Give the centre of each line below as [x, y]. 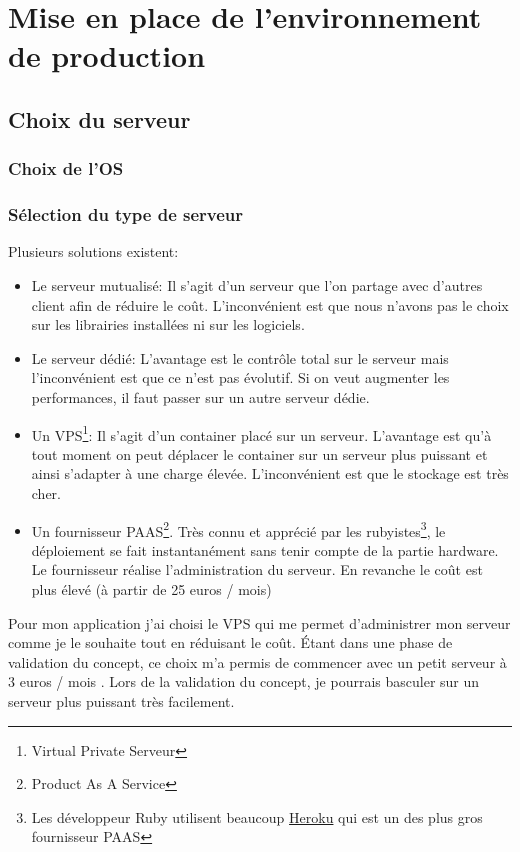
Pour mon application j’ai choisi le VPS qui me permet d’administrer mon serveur [259, 622]
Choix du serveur [99, 118]
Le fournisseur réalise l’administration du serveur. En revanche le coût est [257, 569]
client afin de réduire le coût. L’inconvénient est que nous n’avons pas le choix [270, 304]
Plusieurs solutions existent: [93, 251]
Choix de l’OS [66, 168]
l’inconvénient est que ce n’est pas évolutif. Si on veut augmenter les [240, 377]
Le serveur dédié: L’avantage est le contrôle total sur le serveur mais [240, 357]
